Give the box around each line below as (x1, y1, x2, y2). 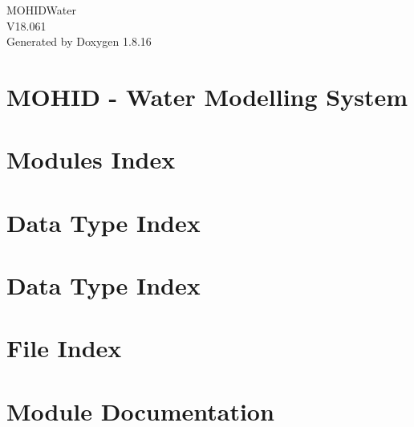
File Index (6, 331, 122, 364)
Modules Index (6, 143, 176, 176)
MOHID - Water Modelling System (6, 79, 408, 112)
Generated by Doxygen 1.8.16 (6, 33, 152, 50)
